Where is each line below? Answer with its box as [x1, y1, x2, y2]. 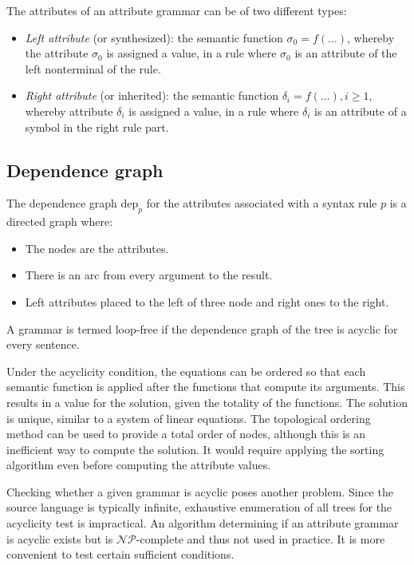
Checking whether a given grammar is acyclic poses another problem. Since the [6, 483, 393, 500]
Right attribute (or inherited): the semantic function [25, 87, 278, 104]
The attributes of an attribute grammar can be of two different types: [6, 2, 347, 18]
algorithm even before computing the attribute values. [6, 456, 271, 473]
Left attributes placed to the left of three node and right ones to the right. [25, 293, 389, 310]
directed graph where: [6, 213, 113, 230]
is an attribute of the [294, 45, 397, 61]
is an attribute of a [314, 102, 407, 119]
